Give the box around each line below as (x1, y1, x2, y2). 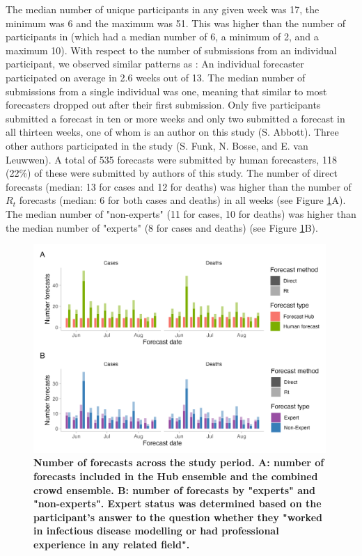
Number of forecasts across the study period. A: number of (33, 455, 324, 470)
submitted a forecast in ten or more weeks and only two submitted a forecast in (6, 111, 345, 125)
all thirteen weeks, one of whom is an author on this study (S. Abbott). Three (6, 125, 339, 139)
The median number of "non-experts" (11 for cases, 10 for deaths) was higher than (6, 206, 356, 221)
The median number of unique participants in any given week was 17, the (6, 2, 320, 16)
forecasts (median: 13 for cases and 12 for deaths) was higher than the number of (6, 179, 352, 193)
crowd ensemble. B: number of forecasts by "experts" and (33, 482, 315, 497)
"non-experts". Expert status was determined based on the (33, 496, 322, 511)
